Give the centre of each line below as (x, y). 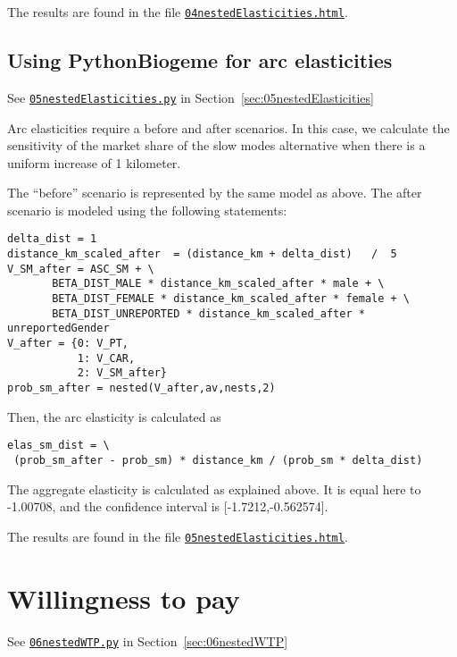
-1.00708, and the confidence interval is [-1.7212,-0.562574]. (168, 506)
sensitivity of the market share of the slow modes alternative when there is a (216, 145)
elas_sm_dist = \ (58, 446)
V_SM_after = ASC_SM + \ (81, 269)
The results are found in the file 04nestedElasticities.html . (178, 12)
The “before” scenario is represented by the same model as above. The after (215, 193)
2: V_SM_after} (122, 373)
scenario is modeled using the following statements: (147, 210)
